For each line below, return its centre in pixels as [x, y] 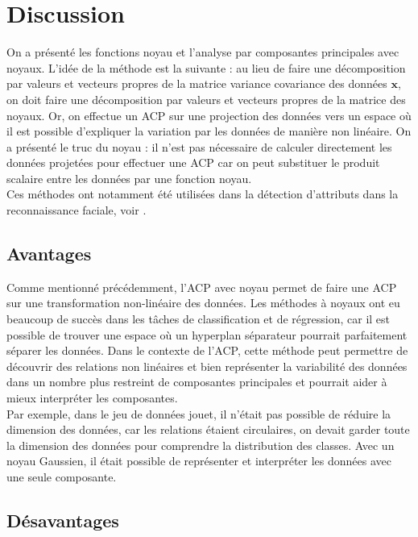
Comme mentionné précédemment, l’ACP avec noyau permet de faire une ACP [202, 287]
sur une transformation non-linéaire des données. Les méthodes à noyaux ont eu [203, 303]
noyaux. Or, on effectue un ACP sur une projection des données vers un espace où [209, 115]
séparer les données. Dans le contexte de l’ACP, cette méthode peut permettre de [207, 350]
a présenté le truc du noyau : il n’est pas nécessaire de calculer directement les [199, 146]
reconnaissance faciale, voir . [77, 210]
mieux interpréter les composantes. [92, 398]
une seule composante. [62, 476]
